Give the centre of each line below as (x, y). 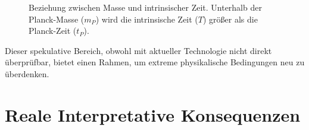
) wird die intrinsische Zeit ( (147, 19)
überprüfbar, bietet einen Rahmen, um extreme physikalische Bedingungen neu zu (155, 62)
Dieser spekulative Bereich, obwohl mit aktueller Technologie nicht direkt (138, 50)
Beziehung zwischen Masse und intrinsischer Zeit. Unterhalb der (145, 7)
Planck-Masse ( (57, 19)
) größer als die (230, 19)
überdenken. (27, 73)
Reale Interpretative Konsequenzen (153, 114)
